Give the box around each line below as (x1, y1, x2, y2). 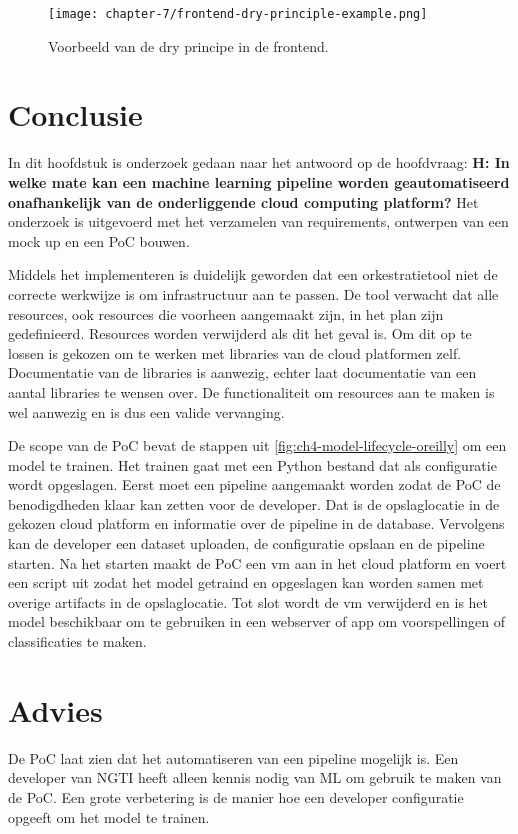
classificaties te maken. (8, 631, 147, 652)
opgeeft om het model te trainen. (8, 806, 210, 827)
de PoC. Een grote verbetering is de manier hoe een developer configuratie (8, 786, 464, 807)
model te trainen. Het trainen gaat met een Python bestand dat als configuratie (8, 454, 497, 475)
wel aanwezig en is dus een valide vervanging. (8, 401, 285, 422)
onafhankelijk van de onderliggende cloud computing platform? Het (8, 191, 479, 212)
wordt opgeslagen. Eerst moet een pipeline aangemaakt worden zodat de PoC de (8, 474, 501, 495)
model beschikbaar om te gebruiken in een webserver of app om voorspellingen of (8, 611, 506, 632)
